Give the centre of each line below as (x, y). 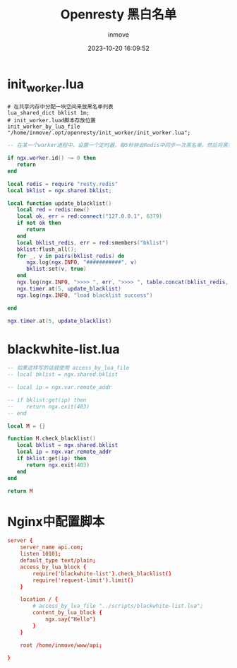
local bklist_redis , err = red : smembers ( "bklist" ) (93, 242)
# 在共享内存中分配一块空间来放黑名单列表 (61, 107)
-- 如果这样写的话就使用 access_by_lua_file (68, 368)
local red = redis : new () (53, 210)
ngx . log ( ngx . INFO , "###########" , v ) (81, 262)
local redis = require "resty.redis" (63, 184)
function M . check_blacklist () (52, 439)
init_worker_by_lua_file (44, 127)
